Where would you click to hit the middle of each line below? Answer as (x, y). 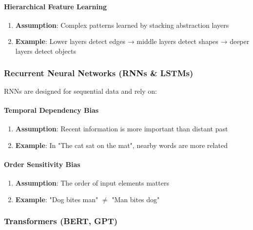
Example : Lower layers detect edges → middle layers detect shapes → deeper (132, 41)
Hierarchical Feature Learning (55, 6)
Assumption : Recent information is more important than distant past (122, 129)
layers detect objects (46, 51)
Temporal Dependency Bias (51, 110)
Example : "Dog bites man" (57, 199)
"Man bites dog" (136, 199)
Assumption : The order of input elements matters (92, 183)
